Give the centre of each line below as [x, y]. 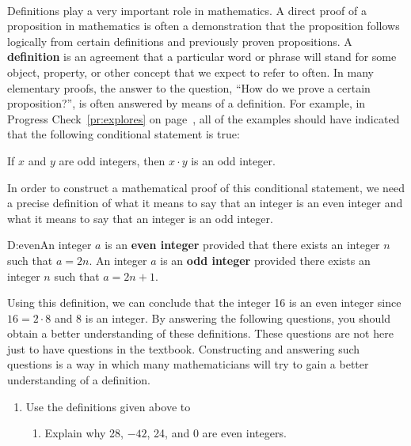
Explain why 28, [84, 433]
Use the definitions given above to [108, 406]
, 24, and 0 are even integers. [217, 433]
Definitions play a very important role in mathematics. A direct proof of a [187, 10]
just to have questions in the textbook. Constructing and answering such [184, 348]
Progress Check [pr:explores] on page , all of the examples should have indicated [204, 118]
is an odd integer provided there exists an [265, 260]
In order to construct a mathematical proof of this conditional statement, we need [206, 187]
